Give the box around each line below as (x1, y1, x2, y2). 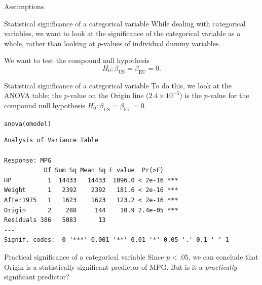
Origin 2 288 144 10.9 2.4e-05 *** (4, 206, 178, 214)
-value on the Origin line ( (67, 90, 149, 101)
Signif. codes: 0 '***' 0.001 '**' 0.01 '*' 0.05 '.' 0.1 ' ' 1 (4, 236, 229, 244)
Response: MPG (4, 156, 52, 164)
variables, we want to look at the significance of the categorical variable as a (4, 28, 241, 39)
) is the (179, 90, 202, 101)
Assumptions (4, 1, 44, 11)
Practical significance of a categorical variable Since (4, 251, 164, 262)
